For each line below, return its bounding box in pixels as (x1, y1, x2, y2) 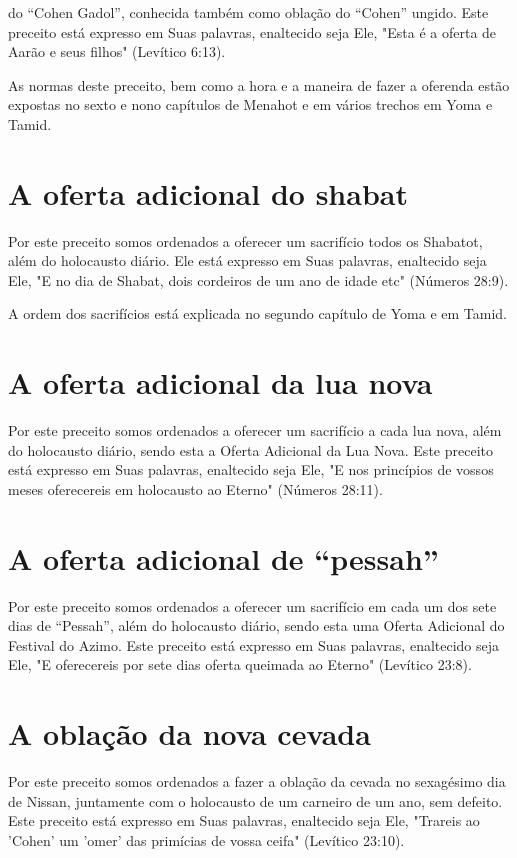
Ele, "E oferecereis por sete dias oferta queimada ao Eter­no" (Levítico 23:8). (8, 654, 472, 675)
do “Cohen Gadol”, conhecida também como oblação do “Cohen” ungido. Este (8, 2, 489, 22)
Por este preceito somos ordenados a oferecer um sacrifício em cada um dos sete (8, 595, 497, 616)
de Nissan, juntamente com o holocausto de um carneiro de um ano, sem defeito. (8, 790, 503, 811)
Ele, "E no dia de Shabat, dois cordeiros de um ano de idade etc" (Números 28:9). (8, 269, 509, 290)
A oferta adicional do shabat (8, 172, 408, 213)
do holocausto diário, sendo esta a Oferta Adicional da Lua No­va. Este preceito (8, 439, 493, 460)
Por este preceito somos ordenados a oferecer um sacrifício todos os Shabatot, (8, 230, 483, 251)
